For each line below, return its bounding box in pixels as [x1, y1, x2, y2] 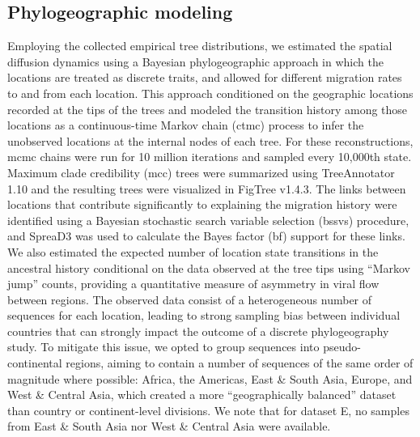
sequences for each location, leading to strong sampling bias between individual [7, 307, 401, 324]
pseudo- [323, 338, 361, 355]
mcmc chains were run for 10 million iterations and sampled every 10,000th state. [7, 148, 412, 165]
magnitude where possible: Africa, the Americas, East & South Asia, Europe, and [7, 370, 413, 387]
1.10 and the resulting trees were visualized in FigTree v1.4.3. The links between [7, 180, 406, 197]
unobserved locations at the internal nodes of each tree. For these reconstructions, [7, 132, 414, 149]
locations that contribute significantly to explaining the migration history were [7, 196, 397, 213]
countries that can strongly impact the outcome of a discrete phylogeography [7, 322, 389, 339]
